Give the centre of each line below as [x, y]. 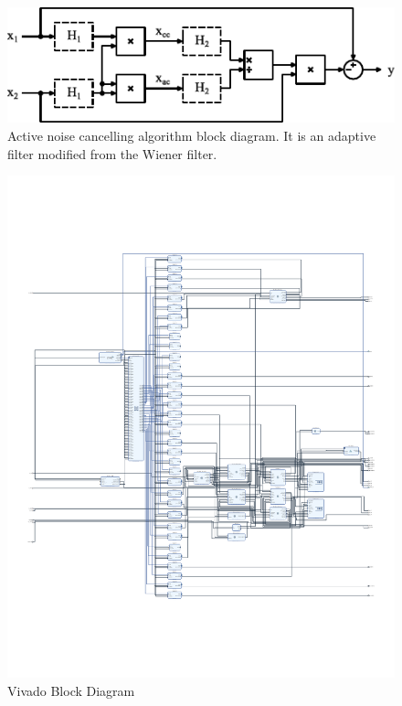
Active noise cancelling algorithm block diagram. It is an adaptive [192, 135]
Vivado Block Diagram [71, 690]
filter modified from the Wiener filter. [112, 153]
